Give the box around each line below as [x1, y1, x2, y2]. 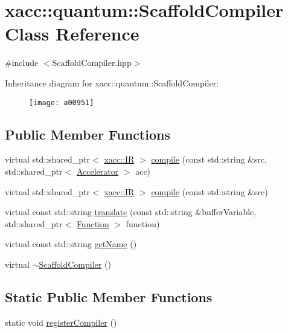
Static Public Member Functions [5, 287, 213, 306]
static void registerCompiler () [5, 315, 117, 328]
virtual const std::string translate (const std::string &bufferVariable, [5, 205, 257, 218]
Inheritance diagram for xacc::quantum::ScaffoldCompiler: [5, 76, 219, 89]
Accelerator [76, 164, 119, 177]
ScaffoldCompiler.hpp [52, 56, 132, 69]
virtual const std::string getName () [5, 238, 137, 250]
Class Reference [5, 21, 139, 46]
